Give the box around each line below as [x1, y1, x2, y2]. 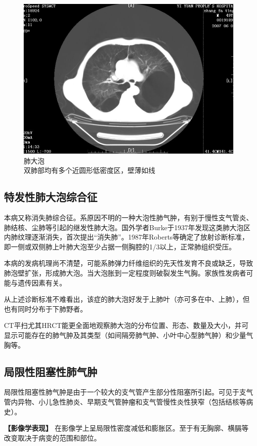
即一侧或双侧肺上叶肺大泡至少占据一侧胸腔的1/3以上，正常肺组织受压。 [4, 241, 236, 251]
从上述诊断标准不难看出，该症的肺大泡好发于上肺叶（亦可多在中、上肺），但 [4, 294, 250, 304]
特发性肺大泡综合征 [4, 189, 97, 204]
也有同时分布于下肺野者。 [4, 303, 87, 314]
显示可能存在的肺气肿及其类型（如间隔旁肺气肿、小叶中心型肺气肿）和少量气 [4, 329, 253, 340]
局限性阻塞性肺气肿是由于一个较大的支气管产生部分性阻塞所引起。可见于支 [4, 387, 246, 397]
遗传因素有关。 [17, 277, 66, 287]
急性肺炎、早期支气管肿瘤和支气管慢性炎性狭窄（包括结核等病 [52, 396, 253, 406]
